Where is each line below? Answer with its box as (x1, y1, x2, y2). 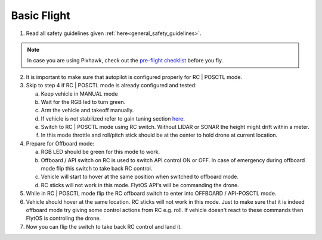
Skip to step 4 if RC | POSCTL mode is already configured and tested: (26, 82, 197, 89)
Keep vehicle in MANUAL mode (41, 90, 119, 97)
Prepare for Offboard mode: (26, 140, 95, 147)
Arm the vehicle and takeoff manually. (41, 107, 134, 114)
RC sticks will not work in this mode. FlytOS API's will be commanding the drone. (41, 181, 239, 188)
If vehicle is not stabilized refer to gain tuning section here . (41, 115, 185, 122)
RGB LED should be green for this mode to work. (41, 149, 160, 156)
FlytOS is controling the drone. (26, 214, 101, 222)
